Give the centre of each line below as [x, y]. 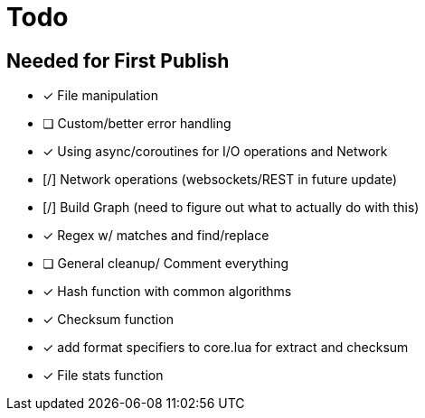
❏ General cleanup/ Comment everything [166, 264]
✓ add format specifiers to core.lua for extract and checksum [226, 348]
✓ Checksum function [108, 320]
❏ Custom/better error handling [137, 124]
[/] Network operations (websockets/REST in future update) [220, 180]
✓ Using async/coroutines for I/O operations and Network [215, 152]
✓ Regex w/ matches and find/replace [156, 236]
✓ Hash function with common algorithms [167, 292]
